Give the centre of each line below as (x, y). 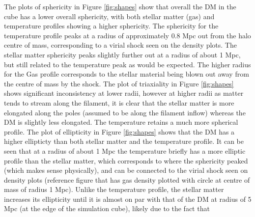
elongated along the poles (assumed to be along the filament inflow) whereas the (125, 112)
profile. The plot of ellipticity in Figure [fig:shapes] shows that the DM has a (119, 131)
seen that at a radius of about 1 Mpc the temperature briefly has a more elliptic (125, 150)
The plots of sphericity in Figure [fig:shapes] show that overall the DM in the (120, 6)
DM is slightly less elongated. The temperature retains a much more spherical (121, 122)
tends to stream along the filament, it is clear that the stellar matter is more (119, 102)
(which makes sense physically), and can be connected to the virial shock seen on (126, 170)
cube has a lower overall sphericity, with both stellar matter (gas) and (109, 16)
